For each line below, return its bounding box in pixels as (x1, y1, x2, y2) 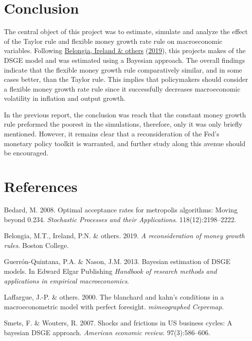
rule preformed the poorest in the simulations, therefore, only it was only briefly (4, 119, 243, 129)
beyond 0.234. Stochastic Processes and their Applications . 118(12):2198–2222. (4, 214, 236, 224)
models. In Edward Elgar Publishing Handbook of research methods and (4, 265, 217, 276)
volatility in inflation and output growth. (4, 93, 126, 103)
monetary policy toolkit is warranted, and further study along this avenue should (4, 138, 246, 148)
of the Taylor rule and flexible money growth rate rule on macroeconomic (4, 36, 223, 46)
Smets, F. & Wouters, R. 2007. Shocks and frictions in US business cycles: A (4, 318, 233, 328)
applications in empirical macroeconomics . (4, 275, 129, 285)
